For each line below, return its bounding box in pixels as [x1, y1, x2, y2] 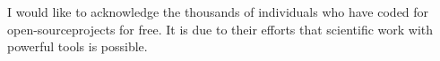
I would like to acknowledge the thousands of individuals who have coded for [7, 3, 429, 20]
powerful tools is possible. [7, 37, 148, 56]
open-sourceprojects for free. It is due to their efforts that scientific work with [7, 19, 434, 38]
